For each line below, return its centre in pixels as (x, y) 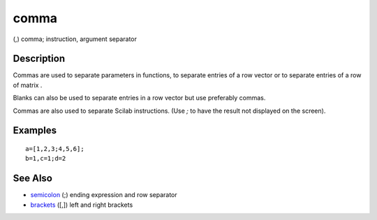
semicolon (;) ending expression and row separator (104, 195)
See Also (32, 179)
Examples (35, 131)
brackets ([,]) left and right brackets (82, 205)
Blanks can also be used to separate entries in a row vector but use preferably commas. (139, 98)
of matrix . (28, 85)
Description (39, 59)
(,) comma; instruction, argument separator (75, 39)
